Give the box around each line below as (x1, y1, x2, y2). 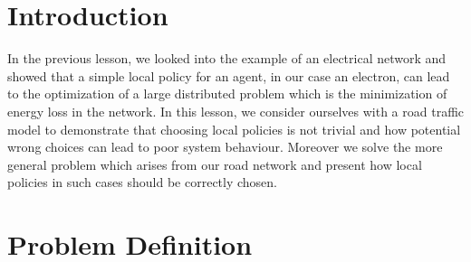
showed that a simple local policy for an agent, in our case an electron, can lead (7, 66, 450, 85)
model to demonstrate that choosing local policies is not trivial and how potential (7, 119, 461, 138)
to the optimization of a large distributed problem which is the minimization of (7, 84, 447, 103)
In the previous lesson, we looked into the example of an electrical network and (7, 49, 447, 68)
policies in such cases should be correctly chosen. (7, 173, 278, 192)
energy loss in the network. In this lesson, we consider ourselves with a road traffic (7, 101, 465, 120)
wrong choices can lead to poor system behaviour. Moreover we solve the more (7, 137, 443, 156)
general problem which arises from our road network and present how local (7, 154, 422, 173)
